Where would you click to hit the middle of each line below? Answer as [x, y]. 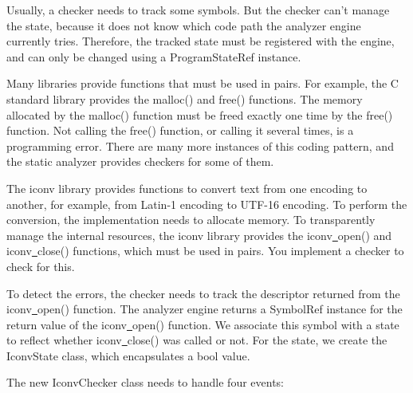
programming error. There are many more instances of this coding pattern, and [200, 145]
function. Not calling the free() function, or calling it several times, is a [180, 130]
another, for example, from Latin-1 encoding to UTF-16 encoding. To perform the [207, 204]
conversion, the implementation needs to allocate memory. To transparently [191, 220]
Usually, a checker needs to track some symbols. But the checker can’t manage [198, 10]
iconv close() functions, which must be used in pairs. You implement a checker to [205, 251]
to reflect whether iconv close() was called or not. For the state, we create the [197, 340]
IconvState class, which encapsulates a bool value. [128, 355]
